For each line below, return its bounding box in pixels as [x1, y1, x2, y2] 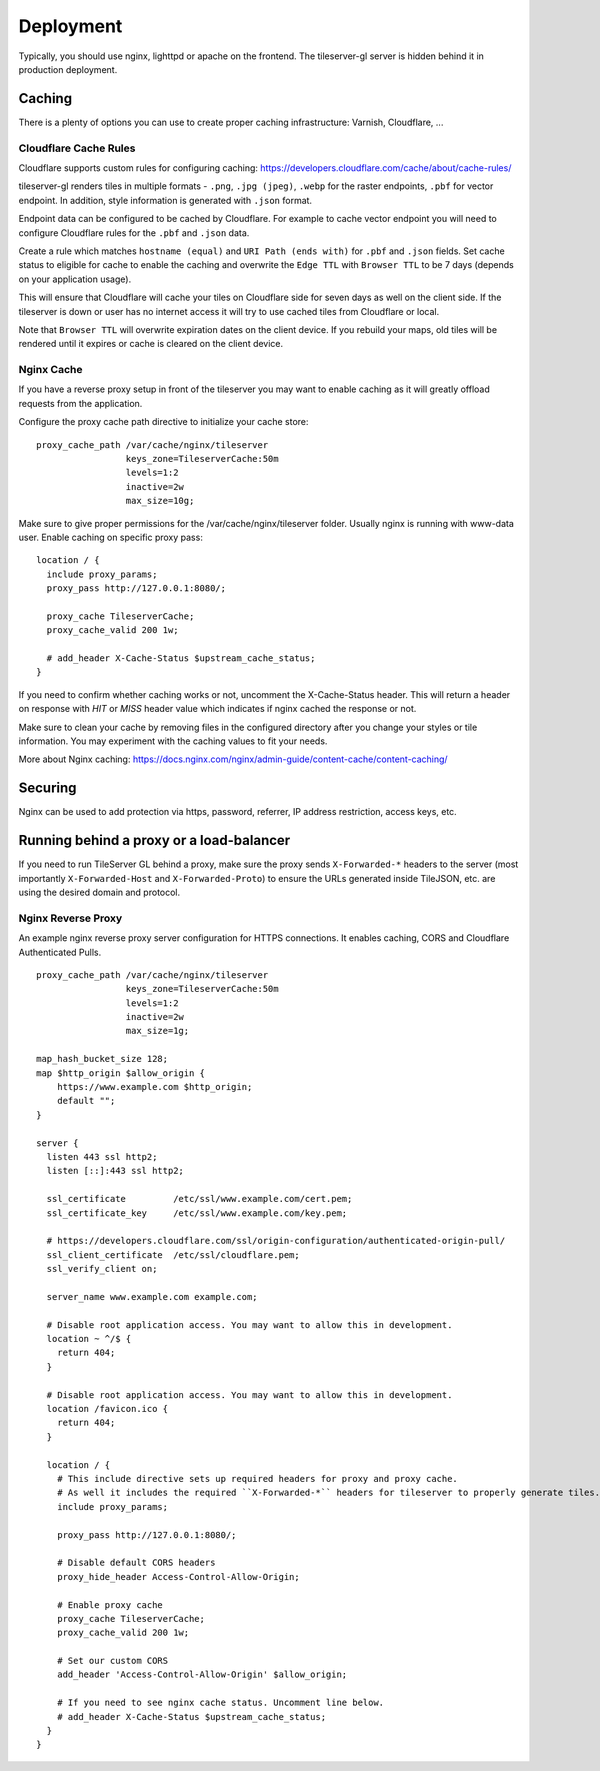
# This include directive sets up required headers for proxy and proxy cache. [56, 1473, 459, 1484]
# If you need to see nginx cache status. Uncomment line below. [56, 1697, 385, 1709]
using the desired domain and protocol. [18, 886, 181, 898]
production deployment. [18, 63, 118, 75]
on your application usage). [18, 273, 132, 285]
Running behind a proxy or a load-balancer [18, 832, 291, 849]
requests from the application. [18, 397, 143, 409]
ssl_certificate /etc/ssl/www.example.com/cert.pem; [46, 1193, 353, 1205]
